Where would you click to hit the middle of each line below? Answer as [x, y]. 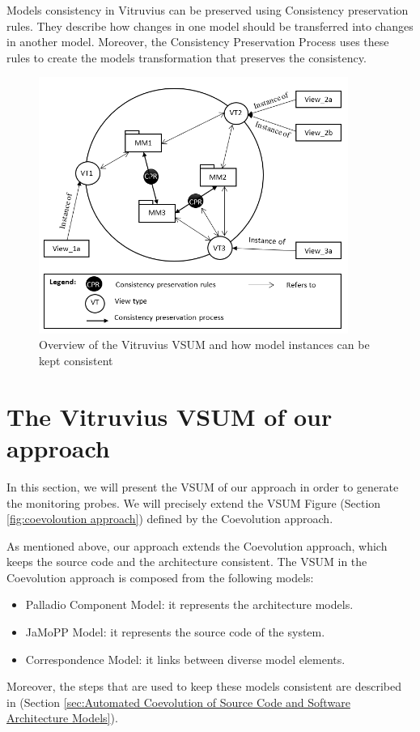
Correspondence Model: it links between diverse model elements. [185, 659]
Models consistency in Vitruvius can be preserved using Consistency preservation [208, 10]
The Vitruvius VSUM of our [170, 416]
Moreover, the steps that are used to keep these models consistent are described [204, 686]
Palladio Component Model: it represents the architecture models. [189, 604]
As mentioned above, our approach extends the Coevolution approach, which [197, 545]
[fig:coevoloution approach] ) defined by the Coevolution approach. [170, 519]
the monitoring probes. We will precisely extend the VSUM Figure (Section [194, 502]
